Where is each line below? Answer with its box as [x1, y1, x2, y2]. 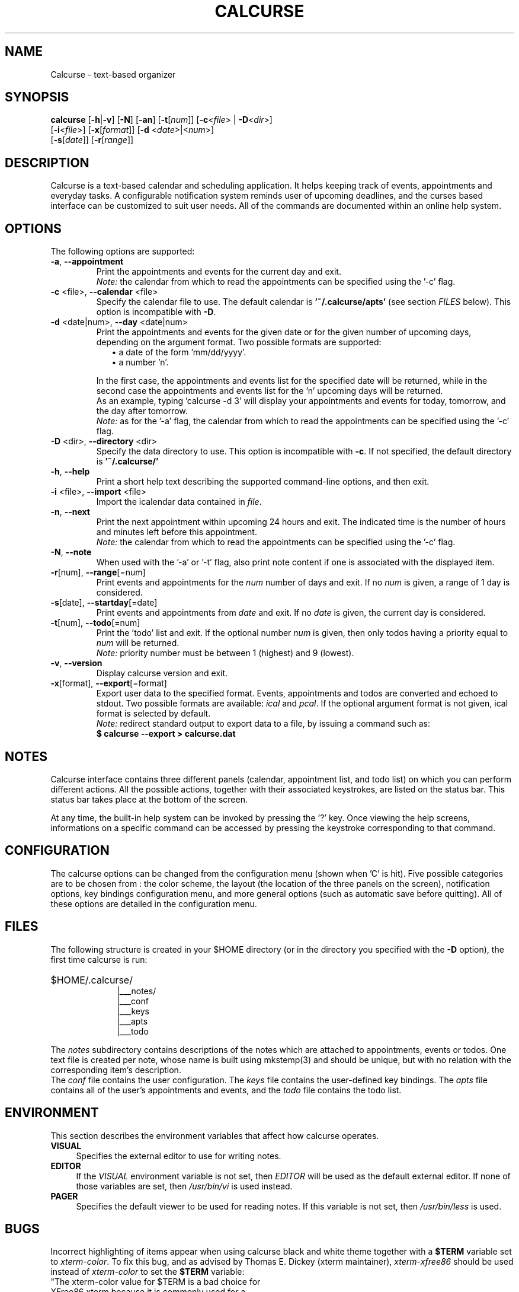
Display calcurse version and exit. [96, 668, 228, 679]
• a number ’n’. [111, 357, 169, 368]
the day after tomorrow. [96, 406, 188, 416]
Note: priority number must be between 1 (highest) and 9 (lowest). [96, 648, 354, 658]
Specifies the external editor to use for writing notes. [76, 1150, 281, 1161]
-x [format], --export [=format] [50, 678, 167, 689]
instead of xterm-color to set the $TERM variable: [50, 1266, 245, 1277]
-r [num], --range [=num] [50, 567, 146, 578]
